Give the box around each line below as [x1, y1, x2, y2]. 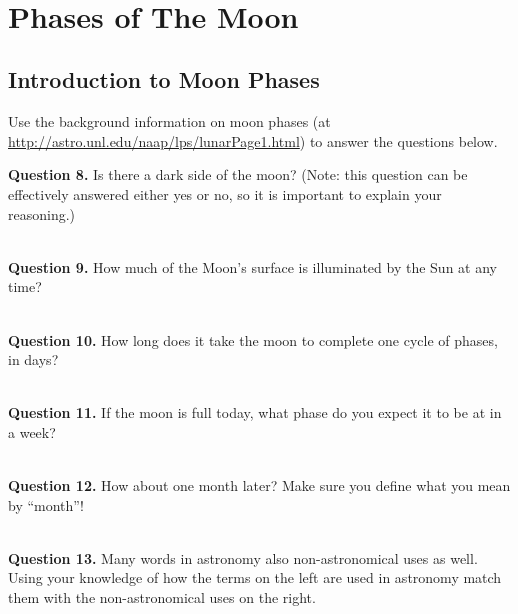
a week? [8, 421, 56, 442]
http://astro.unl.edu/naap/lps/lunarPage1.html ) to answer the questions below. [8, 130, 498, 151]
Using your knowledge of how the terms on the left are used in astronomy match [8, 567, 502, 588]
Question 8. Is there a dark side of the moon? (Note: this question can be [8, 164, 468, 185]
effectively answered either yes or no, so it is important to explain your [8, 183, 442, 204]
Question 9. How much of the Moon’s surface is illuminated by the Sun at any [8, 256, 497, 277]
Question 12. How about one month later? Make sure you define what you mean [8, 475, 511, 496]
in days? [8, 349, 59, 370]
